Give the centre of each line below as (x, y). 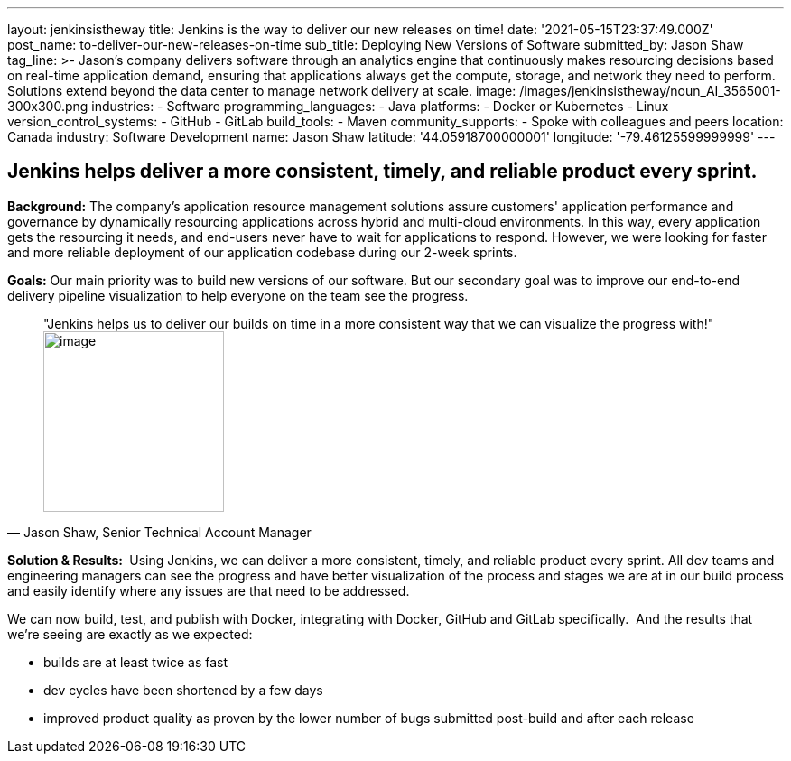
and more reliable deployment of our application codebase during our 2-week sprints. (262, 252)
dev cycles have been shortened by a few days (183, 690)
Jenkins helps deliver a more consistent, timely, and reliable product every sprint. (382, 172)
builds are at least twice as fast (136, 662)
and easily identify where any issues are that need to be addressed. (209, 590)
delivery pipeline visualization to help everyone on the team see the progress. (238, 295)
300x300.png (48, 106)
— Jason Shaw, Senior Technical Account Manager (159, 532)
